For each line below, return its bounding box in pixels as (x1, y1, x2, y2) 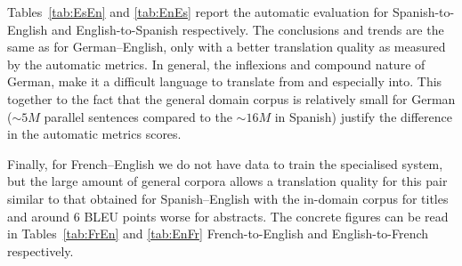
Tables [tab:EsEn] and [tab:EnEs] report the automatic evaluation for (7, 3, 389, 20)
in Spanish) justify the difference (274, 107, 452, 125)
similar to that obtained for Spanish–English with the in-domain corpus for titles (7, 189, 449, 207)
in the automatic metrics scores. (7, 125, 182, 143)
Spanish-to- (392, 3, 455, 20)
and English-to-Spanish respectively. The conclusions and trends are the (52, 20, 444, 38)
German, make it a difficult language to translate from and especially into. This (7, 72, 442, 91)
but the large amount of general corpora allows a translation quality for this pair (7, 172, 448, 190)
